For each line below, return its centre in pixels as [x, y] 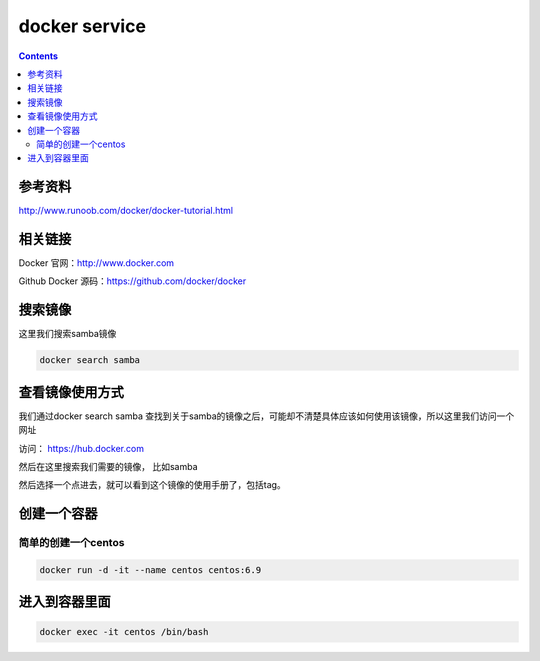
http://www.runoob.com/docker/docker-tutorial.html [126, 211]
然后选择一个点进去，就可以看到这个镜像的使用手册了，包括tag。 [152, 485]
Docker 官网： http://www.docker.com [96, 263]
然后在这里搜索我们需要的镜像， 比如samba [108, 467]
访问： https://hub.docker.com [81, 448]
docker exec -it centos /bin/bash [124, 631]
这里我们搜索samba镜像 [67, 334]
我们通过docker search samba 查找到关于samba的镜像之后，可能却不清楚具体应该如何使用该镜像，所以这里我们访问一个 [266, 416]
